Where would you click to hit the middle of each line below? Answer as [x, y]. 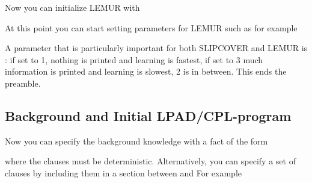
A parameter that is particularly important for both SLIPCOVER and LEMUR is [156, 48]
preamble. [23, 83]
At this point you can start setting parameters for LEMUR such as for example [151, 27]
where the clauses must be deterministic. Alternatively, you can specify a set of [150, 161]
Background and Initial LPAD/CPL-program [148, 115]
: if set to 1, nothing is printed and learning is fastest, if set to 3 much [134, 59]
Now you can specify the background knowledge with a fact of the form [136, 141]
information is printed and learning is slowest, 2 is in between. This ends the [146, 71]
